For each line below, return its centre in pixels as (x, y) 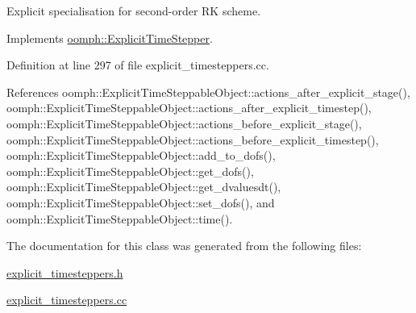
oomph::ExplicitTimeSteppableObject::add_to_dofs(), (141, 155)
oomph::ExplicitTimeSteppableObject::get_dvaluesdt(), (144, 187)
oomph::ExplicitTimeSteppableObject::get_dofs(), (130, 171)
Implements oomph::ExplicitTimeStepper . (110, 38)
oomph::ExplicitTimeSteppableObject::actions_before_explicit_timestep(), (193, 139)
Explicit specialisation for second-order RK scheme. (134, 10)
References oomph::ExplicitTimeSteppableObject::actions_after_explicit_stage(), (208, 92)
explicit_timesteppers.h (65, 272)
